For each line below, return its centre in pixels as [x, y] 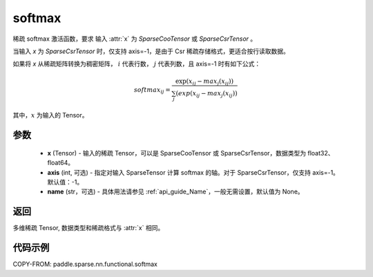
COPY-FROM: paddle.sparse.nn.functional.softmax [85, 264]
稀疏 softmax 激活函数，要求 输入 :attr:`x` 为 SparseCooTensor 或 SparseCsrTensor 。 [135, 39]
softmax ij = [152, 90]
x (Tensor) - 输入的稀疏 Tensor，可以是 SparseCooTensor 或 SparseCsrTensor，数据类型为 [177, 153]
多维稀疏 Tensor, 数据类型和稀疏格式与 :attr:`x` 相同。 [88, 228]
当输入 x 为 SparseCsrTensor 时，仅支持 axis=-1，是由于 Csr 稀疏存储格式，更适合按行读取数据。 [151, 51]
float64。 [61, 163]
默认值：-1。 [65, 182]
